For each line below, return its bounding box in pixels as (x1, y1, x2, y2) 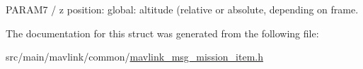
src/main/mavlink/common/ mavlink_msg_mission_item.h (6, 49, 263, 64)
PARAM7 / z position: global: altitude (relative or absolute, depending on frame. (6, 2, 359, 16)
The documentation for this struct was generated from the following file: (6, 25, 319, 40)
